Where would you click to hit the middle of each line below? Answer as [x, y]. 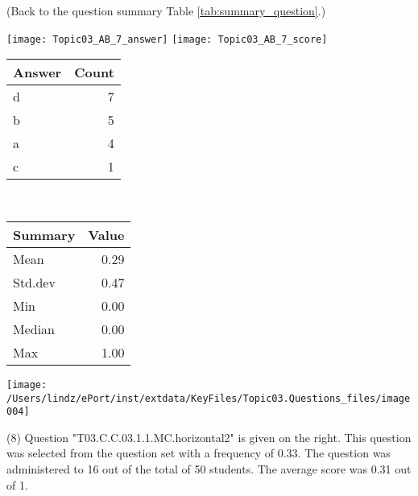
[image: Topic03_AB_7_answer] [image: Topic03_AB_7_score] [167, 39]
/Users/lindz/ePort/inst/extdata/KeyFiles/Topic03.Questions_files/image [209, 398]
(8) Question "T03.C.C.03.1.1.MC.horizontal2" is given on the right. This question [209, 437]
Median [34, 329]
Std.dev [34, 282]
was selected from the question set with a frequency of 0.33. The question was [199, 453]
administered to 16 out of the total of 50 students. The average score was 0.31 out [209, 469]
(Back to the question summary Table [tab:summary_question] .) [166, 10]
